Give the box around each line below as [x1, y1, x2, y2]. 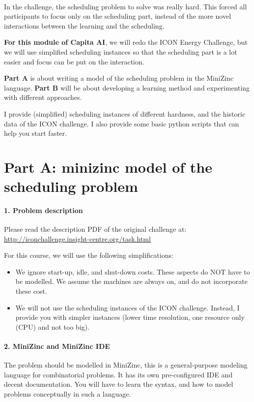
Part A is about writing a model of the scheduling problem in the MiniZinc [4, 73, 234, 83]
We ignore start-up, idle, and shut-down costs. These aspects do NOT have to [15, 266, 250, 277]
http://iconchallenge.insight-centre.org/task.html [4, 233, 151, 244]
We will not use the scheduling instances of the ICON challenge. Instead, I [15, 302, 240, 312]
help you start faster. [4, 128, 67, 138]
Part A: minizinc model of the [4, 156, 212, 177]
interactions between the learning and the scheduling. [4, 20, 165, 31]
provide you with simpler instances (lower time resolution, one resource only [15, 312, 245, 322]
